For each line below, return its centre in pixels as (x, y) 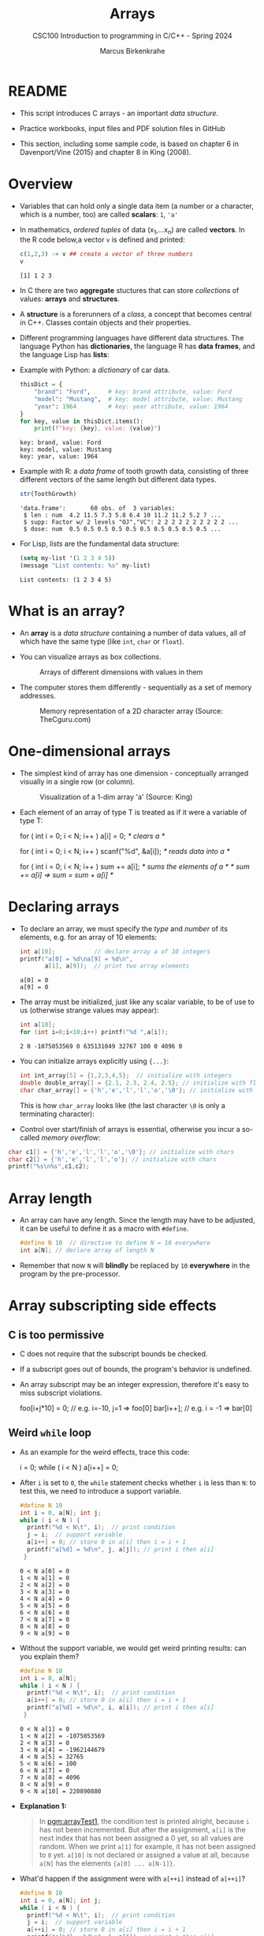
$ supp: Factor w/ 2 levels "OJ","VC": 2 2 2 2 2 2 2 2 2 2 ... (131, 522)
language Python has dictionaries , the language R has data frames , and (137, 346)
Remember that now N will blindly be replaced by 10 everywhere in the (135, 1265)
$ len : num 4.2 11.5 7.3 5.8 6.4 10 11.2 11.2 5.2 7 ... (122, 515)
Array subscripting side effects (112, 1306)
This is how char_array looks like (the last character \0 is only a (123, 1105)
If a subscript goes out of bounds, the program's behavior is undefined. (136, 1369)
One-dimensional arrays (89, 752)
